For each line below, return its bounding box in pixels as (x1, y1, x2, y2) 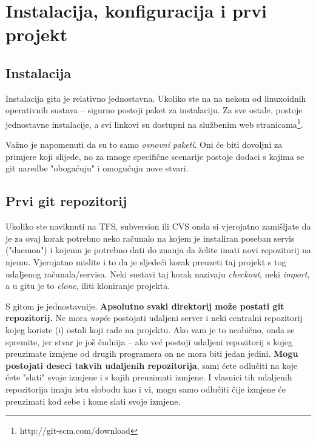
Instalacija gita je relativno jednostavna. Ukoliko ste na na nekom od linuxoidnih (5, 91, 306, 104)
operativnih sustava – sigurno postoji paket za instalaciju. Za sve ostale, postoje (5, 104, 303, 116)
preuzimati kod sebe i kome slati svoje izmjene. (5, 394, 181, 407)
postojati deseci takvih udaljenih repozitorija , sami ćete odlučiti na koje (5, 359, 298, 371)
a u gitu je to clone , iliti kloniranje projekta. (5, 279, 170, 292)
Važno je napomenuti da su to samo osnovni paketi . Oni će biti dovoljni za (5, 138, 283, 151)
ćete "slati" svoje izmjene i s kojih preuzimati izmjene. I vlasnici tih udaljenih (5, 371, 292, 383)
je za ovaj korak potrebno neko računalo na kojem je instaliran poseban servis (5, 231, 295, 244)
